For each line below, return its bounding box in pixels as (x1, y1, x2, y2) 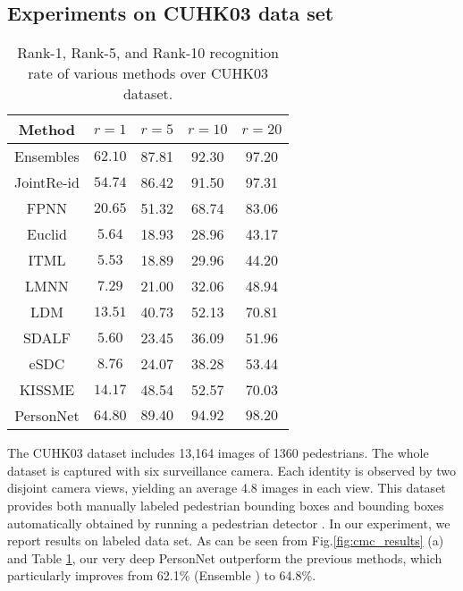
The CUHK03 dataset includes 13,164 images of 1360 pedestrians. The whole (7, 443, 429, 462)
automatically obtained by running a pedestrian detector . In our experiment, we (7, 513, 450, 532)
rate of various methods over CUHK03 (28, 63, 268, 84)
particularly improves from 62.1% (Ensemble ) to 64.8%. (7, 566, 316, 585)
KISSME (19, 379, 75, 401)
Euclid (27, 224, 67, 245)
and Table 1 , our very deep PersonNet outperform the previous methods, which (7, 548, 442, 567)
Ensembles (14, 146, 80, 167)
